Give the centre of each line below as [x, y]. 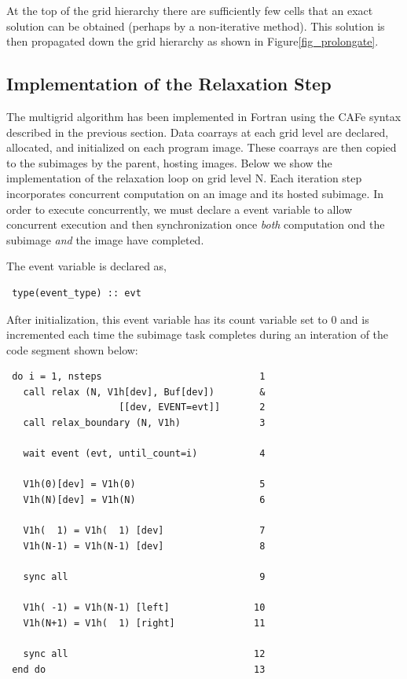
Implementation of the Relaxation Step [169, 84]
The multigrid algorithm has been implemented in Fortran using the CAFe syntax [204, 116]
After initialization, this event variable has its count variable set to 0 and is [188, 319]
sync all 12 [144, 653]
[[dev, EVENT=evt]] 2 [192, 407]
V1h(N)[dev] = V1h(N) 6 [144, 500]
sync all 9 [144, 577]
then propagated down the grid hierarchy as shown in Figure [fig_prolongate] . [192, 41]
